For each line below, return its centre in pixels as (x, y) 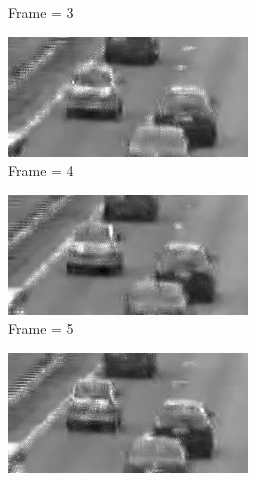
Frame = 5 (41, 328)
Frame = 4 (41, 170)
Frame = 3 (41, 12)
